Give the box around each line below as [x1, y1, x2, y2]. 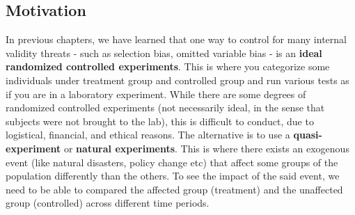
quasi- [293, 127, 322, 142]
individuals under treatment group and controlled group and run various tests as [6, 72, 349, 87]
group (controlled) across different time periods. [6, 196, 210, 210]
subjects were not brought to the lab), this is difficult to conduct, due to [6, 113, 314, 128]
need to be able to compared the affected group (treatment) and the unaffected [6, 182, 343, 196]
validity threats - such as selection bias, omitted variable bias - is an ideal [6, 45, 322, 60]
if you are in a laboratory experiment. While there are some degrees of [6, 86, 306, 101]
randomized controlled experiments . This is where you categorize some [6, 59, 330, 74]
